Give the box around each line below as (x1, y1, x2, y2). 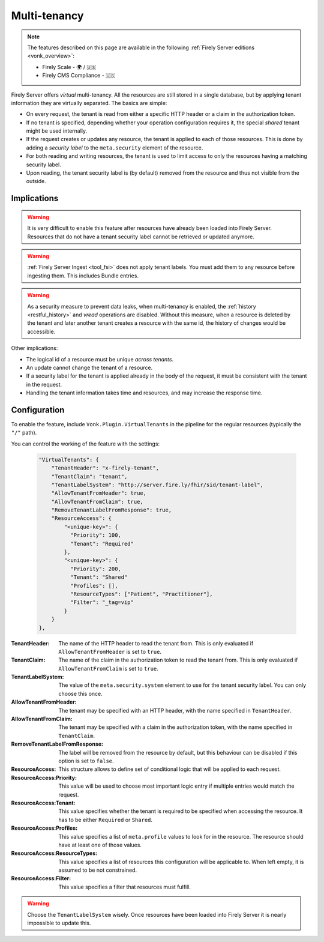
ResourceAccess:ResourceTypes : (11, 850, 98, 857)
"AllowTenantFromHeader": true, (51, 490, 147, 497)
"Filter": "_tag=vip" (70, 599, 134, 606)
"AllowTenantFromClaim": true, (51, 498, 143, 505)
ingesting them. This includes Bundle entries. (27, 272, 139, 279)
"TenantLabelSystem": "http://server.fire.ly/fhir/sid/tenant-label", (51, 481, 264, 488)
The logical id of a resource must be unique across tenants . (26, 355, 174, 363)
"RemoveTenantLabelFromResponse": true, (51, 507, 172, 513)
